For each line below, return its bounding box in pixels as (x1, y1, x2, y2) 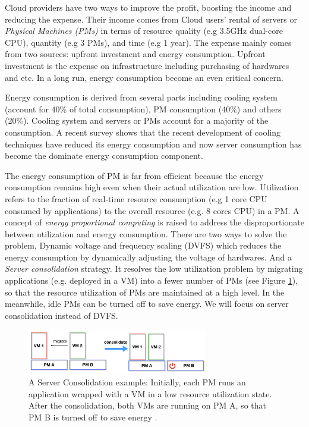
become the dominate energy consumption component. (5, 149, 203, 162)
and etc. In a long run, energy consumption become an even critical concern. (5, 71, 283, 83)
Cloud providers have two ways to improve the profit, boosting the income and (5, 1, 292, 13)
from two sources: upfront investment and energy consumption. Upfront (5, 48, 266, 60)
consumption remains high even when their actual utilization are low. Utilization (5, 181, 299, 193)
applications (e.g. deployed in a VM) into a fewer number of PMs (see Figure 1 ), (5, 274, 298, 287)
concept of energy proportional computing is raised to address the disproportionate (5, 216, 304, 228)
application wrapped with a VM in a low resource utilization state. (29, 387, 272, 400)
